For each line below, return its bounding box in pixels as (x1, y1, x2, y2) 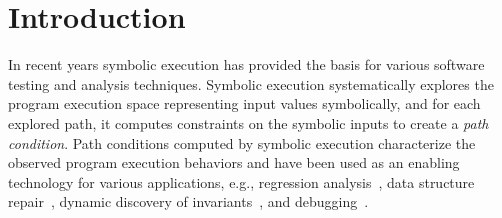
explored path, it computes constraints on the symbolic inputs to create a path (8, 112, 489, 133)
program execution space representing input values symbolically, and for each (8, 93, 481, 114)
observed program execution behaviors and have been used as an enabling (8, 152, 460, 173)
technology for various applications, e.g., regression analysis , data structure (8, 171, 475, 192)
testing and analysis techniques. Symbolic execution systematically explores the (8, 73, 494, 94)
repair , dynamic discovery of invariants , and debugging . (8, 191, 369, 212)
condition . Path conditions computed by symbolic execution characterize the (8, 132, 476, 153)
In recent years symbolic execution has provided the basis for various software (8, 54, 485, 75)
